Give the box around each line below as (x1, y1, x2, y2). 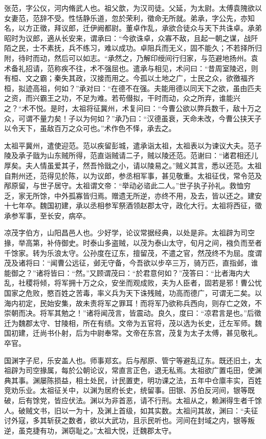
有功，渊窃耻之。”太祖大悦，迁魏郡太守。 (39, 425, 176, 435)
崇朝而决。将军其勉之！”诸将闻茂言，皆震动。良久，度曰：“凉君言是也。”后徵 (4, 308, 261, 318)
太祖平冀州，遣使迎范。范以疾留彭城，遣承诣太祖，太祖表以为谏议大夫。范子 (4, 140, 262, 150)
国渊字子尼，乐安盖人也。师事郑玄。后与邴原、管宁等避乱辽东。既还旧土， (4, 355, 255, 365)
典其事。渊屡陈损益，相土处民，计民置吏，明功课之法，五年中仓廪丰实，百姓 (4, 375, 262, 385)
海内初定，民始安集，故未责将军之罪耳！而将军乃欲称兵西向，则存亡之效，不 (4, 297, 262, 308)
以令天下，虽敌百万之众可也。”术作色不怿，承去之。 (4, 123, 176, 134)
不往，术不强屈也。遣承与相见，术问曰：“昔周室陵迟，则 (68, 62, 258, 73)
